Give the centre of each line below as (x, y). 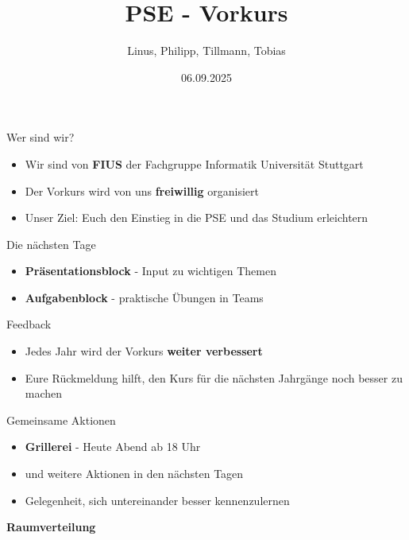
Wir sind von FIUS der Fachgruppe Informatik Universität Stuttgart (194, 163)
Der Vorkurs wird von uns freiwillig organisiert (142, 190)
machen (44, 393)
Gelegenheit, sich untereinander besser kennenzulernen (157, 500)
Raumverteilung (51, 527)
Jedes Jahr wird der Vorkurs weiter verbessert (144, 351)
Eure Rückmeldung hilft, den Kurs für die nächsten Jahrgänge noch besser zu (214, 377)
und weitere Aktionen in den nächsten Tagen (134, 474)
